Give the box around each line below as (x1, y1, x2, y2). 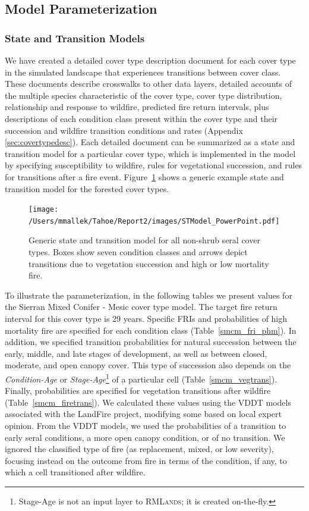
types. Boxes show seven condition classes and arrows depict (29, 246, 248, 258)
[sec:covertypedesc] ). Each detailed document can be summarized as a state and (5, 136, 295, 148)
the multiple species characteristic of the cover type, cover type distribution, (5, 89, 282, 101)
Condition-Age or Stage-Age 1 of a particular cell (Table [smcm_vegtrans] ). (5, 371, 278, 385)
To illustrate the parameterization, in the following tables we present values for (5, 289, 292, 301)
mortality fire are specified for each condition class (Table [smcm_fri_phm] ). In (5, 324, 297, 336)
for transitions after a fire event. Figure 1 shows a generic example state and (5, 170, 284, 183)
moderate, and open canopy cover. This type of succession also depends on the (5, 359, 291, 371)
